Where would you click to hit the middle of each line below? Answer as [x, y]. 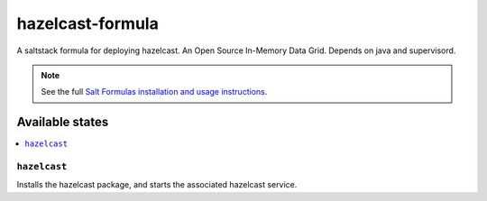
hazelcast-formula [88, 23]
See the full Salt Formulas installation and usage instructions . [154, 92]
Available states [63, 122]
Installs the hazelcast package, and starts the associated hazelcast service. [157, 185]
